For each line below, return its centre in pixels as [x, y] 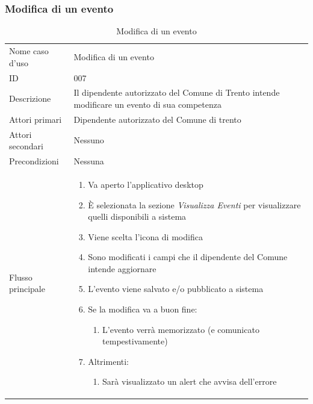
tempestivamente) [135, 341]
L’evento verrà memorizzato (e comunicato [181, 329]
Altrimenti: [108, 361]
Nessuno [89, 140]
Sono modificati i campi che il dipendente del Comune [188, 257]
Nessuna [89, 161]
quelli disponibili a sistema [137, 216]
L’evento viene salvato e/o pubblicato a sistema [176, 289]
